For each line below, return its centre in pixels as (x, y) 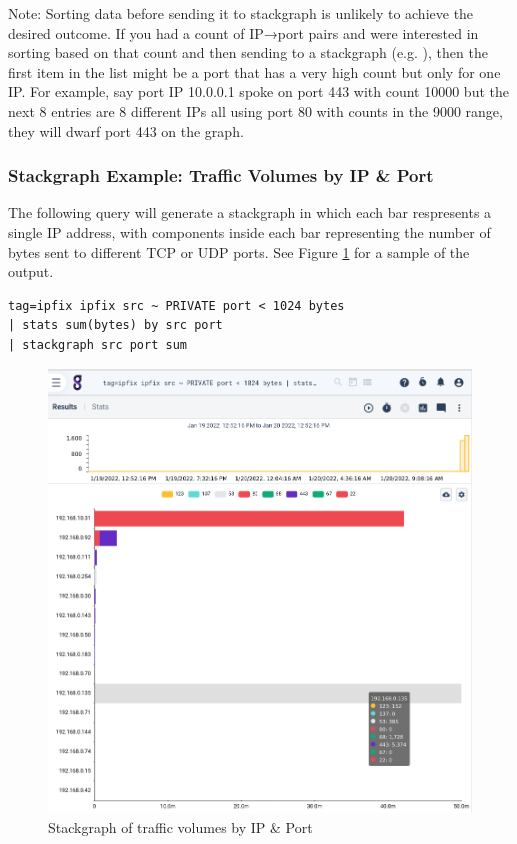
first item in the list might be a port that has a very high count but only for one (254, 71)
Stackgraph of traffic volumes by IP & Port (180, 826)
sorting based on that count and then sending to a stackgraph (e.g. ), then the (248, 52)
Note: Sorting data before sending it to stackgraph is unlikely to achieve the (241, 13)
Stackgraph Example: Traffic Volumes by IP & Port (221, 175)
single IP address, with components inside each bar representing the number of (249, 231)
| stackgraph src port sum (97, 344)
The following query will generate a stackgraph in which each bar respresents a (250, 212)
